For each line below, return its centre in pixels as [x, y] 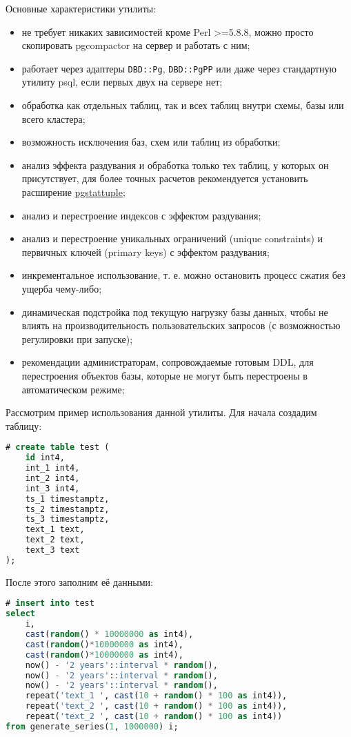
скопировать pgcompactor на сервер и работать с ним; [136, 45]
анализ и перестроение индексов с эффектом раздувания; [141, 215]
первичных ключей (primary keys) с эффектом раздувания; [146, 252]
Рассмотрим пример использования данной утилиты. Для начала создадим [161, 412]
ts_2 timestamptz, [67, 509]
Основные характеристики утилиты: [81, 8]
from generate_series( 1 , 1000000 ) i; [92, 726]
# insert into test [50, 603]
